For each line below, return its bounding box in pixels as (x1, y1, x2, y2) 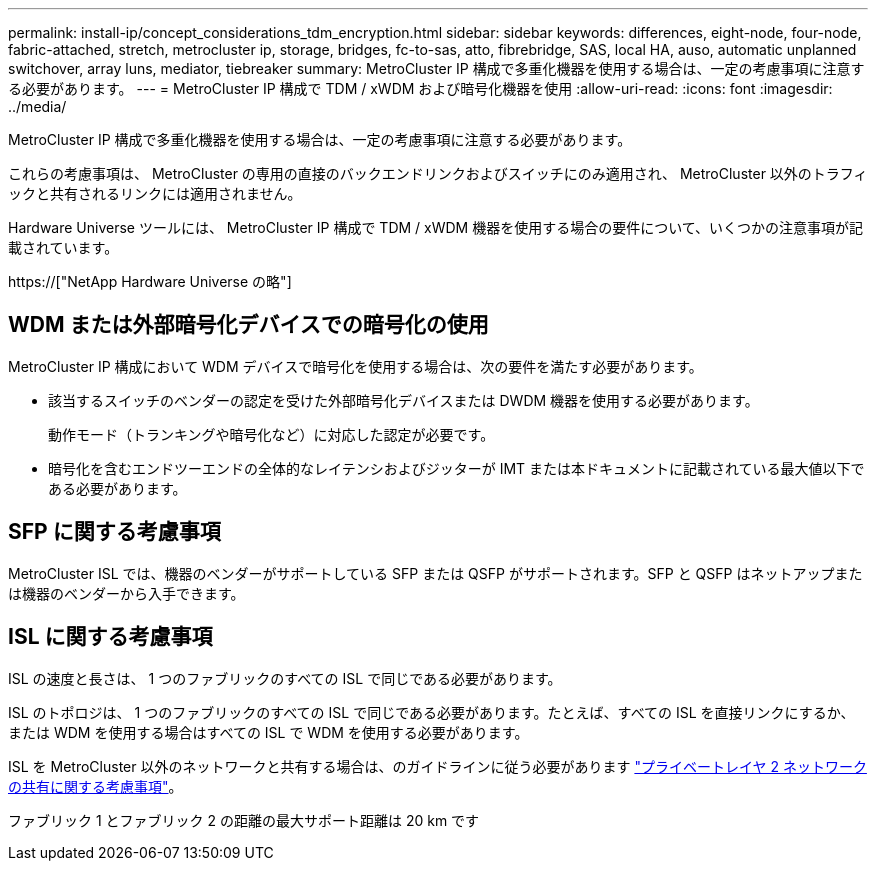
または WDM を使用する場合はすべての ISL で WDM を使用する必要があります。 (8, 723, 529, 741)
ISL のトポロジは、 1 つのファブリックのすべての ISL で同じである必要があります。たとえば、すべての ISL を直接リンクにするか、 (8, 703, 855, 721)
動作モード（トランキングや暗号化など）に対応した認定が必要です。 (48, 425, 495, 443)
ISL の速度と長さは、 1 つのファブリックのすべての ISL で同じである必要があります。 (8, 669, 562, 687)
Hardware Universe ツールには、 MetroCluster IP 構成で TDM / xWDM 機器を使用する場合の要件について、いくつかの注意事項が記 (8, 219, 864, 236)
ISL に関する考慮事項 (8, 624, 213, 650)
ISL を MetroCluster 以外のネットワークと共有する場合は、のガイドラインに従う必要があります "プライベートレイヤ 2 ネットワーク (8, 757, 867, 775)
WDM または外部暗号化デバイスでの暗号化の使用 (8, 312, 489, 338)
